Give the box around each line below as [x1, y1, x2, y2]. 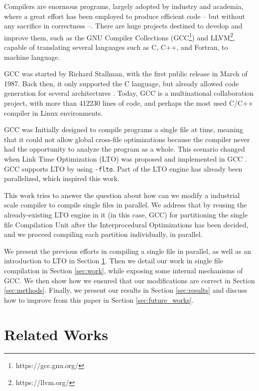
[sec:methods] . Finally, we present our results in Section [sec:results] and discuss [4, 285, 248, 295]
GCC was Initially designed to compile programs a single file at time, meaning [4, 124, 243, 135]
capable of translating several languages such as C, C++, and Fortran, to [4, 42, 228, 52]
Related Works [4, 324, 109, 344]
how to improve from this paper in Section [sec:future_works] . [4, 294, 194, 305]
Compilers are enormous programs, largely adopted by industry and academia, [4, 1, 244, 11]
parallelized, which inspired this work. [4, 173, 120, 184]
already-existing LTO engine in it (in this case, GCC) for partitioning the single [4, 209, 248, 219]
